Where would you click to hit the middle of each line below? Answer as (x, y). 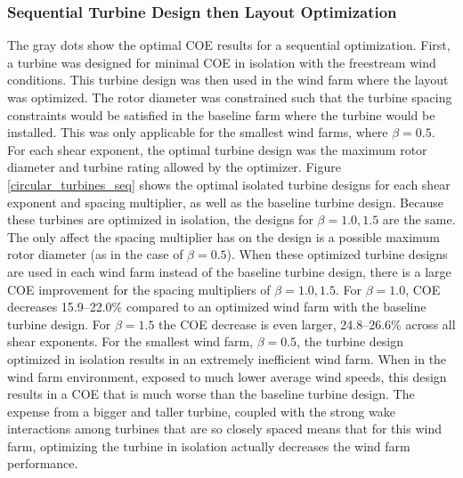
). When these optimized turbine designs (337, 254)
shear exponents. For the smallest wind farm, (130, 341)
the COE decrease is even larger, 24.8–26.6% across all (307, 324)
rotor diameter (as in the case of (95, 254)
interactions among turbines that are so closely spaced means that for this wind (224, 429)
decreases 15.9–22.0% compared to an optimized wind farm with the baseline (217, 307)
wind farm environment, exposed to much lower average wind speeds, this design (227, 376)
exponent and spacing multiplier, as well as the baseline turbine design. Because (225, 202)
